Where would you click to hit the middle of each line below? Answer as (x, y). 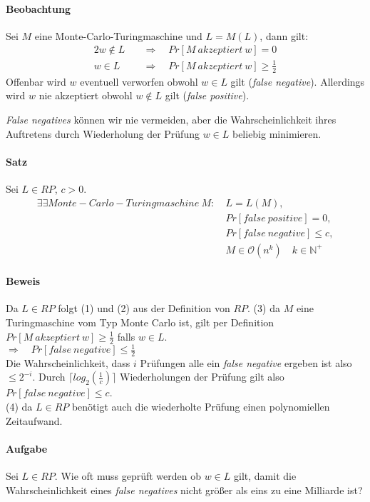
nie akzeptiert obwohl (86, 95)
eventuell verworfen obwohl (139, 81)
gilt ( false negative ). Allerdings (298, 81)
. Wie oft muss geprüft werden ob (128, 476)
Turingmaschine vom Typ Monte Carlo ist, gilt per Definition (140, 322)
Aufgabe (27, 448)
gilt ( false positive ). (207, 95)
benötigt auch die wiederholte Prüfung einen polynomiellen (201, 407)
